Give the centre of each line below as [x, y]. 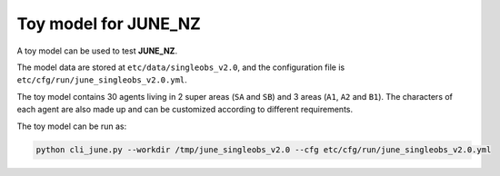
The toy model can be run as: [72, 126]
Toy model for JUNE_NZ [109, 24]
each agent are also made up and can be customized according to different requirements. [185, 110]
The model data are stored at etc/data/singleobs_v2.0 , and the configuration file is [181, 67]
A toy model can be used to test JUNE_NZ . [97, 51]
